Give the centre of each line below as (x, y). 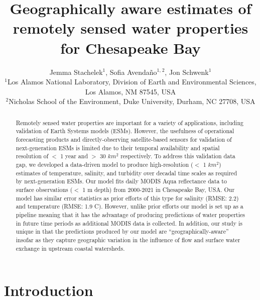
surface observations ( (44, 189)
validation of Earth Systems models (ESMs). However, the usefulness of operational (125, 131)
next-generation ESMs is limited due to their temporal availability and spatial (118, 147)
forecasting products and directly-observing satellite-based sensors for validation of (124, 139)
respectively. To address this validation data (178, 156)
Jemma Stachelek (76, 72)
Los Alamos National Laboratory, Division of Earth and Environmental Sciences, (132, 82)
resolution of (32, 156)
